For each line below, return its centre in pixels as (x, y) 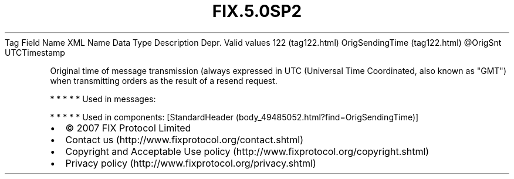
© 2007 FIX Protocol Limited (128, 128)
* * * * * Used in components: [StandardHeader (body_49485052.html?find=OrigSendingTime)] (234, 117)
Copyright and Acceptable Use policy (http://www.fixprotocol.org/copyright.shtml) (247, 151)
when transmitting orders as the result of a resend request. (164, 80)
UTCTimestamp (35, 52)
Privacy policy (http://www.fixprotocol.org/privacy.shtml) (191, 163)
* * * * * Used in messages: (103, 99)
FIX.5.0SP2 (257, 11)
